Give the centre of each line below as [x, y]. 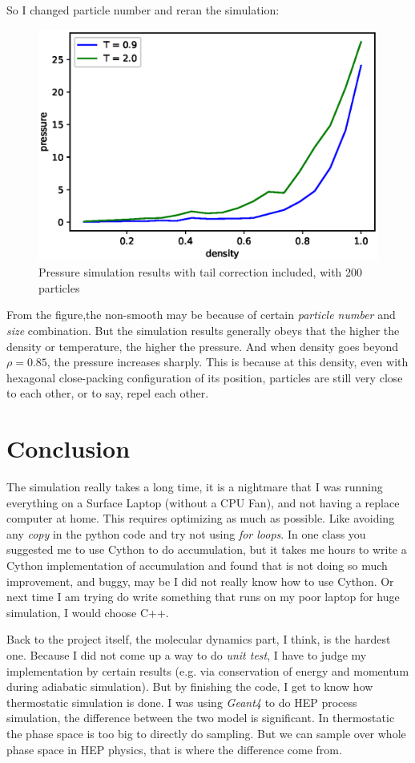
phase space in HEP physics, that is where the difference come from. [174, 749]
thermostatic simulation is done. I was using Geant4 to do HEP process [182, 702]
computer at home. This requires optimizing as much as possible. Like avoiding [201, 518]
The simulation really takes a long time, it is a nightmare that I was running [195, 487]
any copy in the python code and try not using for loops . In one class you [186, 533]
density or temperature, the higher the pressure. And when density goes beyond [203, 346]
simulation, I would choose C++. [88, 612]
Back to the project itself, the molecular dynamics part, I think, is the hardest [199, 639]
